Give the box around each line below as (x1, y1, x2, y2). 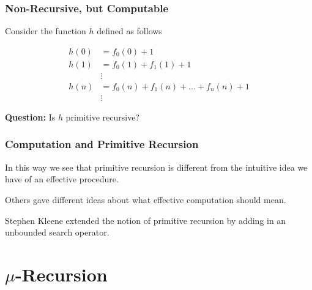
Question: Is (5, 110, 56, 123)
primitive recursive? (65, 110, 139, 123)
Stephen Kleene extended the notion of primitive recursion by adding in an (5, 214, 286, 226)
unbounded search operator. (5, 226, 110, 239)
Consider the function (5, 24, 86, 37)
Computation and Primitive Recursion (5, 136, 199, 152)
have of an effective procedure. (5, 173, 119, 185)
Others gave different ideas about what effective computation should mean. (5, 193, 286, 206)
